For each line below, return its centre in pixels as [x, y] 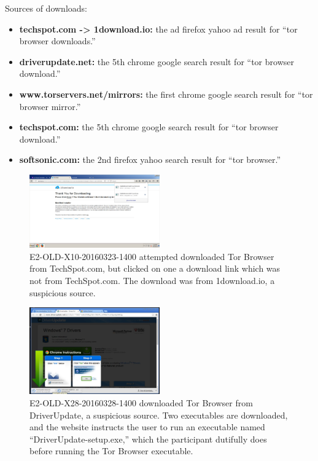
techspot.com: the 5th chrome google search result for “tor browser [149, 127]
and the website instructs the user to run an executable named [147, 427]
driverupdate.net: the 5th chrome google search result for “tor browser [157, 61]
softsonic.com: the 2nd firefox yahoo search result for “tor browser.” [150, 160]
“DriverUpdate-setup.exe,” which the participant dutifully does [148, 439]
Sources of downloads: [46, 8]
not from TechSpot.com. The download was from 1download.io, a [152, 281]
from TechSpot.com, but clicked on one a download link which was [155, 268]
